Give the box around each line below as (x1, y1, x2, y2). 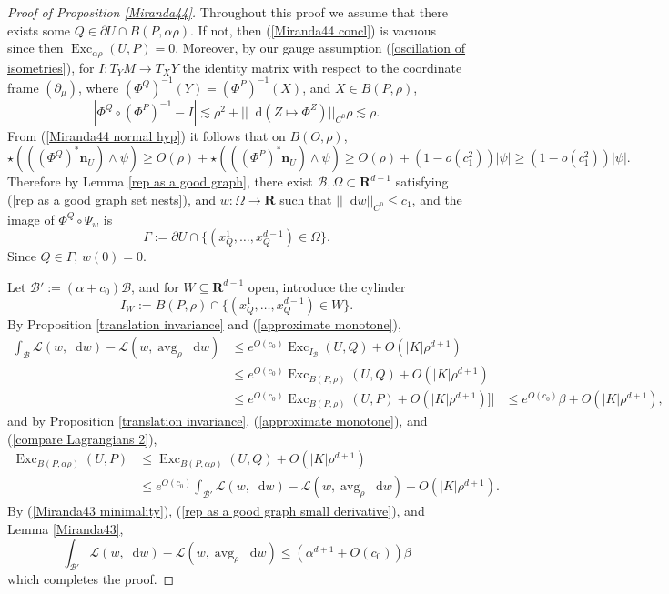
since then (7, 38, 64, 57)
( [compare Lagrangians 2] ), (7, 428, 157, 448)
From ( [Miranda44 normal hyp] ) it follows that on (7, 126, 286, 145)
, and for (131, 277, 179, 296)
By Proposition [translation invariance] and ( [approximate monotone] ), (7, 314, 401, 333)
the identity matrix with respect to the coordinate (182, 57, 462, 76)
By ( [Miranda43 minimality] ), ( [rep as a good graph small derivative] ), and (7, 501, 425, 520)
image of (7, 209, 55, 228)
